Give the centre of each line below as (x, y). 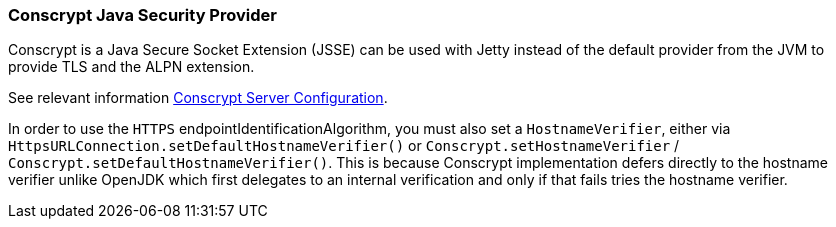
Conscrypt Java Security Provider (142, 15)
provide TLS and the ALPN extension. (131, 67)
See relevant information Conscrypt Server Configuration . (198, 98)
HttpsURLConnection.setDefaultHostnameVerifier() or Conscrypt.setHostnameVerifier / (344, 146)
